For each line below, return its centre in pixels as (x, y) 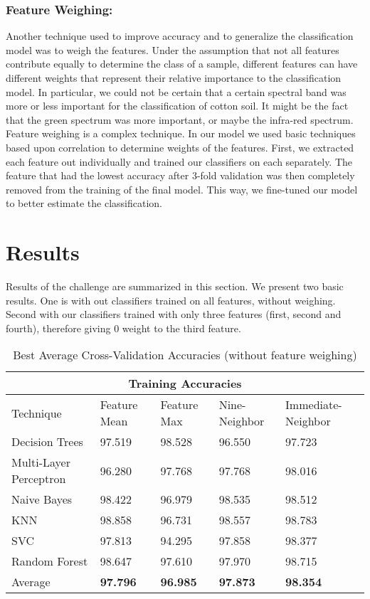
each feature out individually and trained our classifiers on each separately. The (179, 161)
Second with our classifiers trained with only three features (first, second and (174, 314)
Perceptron (39, 479)
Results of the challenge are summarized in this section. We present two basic (175, 286)
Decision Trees (47, 442)
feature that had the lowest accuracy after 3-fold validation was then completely (180, 175)
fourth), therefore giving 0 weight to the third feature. (123, 328)
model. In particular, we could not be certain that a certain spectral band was (176, 91)
